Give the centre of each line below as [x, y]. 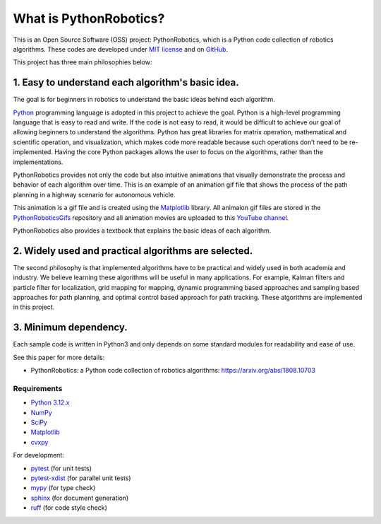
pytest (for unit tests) [61, 468]
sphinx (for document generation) [80, 498]
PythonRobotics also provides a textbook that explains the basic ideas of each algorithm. [142, 231]
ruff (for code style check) [69, 508]
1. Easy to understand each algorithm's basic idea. [126, 82]
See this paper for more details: [59, 357]
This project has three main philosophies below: [83, 62]
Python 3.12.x [50, 402]
